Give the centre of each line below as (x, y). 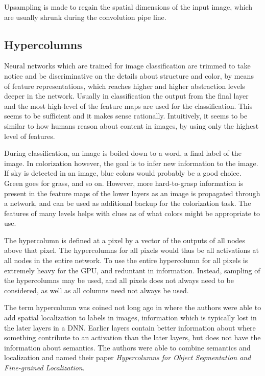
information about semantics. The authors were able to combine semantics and (127, 347)
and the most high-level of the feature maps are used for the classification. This (128, 105)
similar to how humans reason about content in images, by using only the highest (131, 125)
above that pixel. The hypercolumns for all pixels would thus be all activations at (131, 250)
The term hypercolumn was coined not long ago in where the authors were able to (133, 307)
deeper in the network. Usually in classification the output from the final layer (126, 96)
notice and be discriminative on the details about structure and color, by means (129, 75)
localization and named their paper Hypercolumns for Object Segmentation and (128, 357)
